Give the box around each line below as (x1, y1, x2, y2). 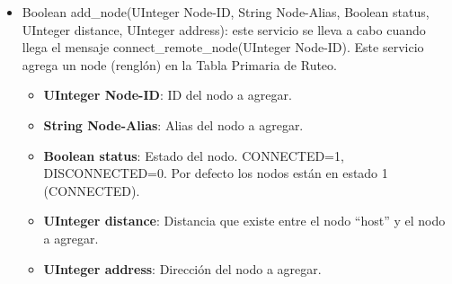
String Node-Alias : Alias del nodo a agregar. (43, 115, 304, 134)
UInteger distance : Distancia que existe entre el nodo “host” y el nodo (43, 211, 446, 230)
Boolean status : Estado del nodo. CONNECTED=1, (43, 146, 344, 164)
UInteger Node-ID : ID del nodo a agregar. (43, 85, 292, 104)
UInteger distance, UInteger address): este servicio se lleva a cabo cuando (22, 20, 426, 39)
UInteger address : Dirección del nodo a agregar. (43, 259, 322, 278)
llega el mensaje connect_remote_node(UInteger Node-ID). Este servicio (22, 38, 424, 57)
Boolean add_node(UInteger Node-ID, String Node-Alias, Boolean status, (22, 3, 430, 21)
